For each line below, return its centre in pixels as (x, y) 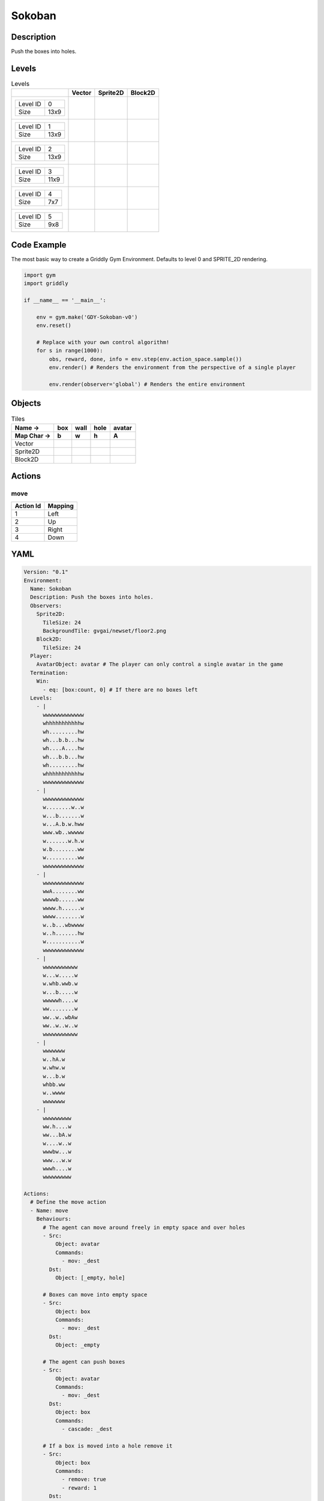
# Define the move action (68, 1202)
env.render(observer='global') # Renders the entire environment (147, 384)
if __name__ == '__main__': (65, 301)
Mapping (61, 506)
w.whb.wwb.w (60, 984)
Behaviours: (54, 1219)
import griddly (46, 283)
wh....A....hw (63, 748)
